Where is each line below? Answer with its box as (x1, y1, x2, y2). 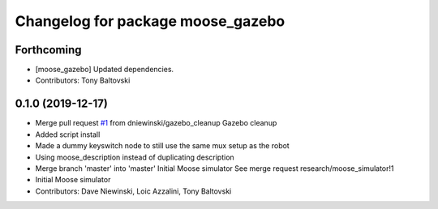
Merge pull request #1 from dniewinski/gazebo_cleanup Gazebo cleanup (35, 118, 277, 128)
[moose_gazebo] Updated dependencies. (35, 65, 174, 75)
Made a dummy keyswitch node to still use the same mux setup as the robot (35, 141, 290, 151)
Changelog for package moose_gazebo (15, 12, 286, 30)
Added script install (35, 130, 101, 139)
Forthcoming (15, 43, 82, 57)
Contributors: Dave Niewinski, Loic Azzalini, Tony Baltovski (35, 186, 232, 196)
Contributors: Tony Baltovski (35, 75, 131, 85)
